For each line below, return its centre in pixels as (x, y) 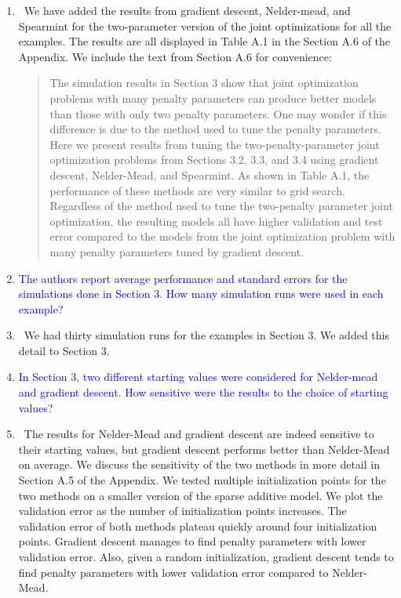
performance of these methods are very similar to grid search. (197, 190)
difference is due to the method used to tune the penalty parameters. (215, 129)
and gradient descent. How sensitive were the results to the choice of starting (203, 392)
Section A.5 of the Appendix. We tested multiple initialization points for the (202, 480)
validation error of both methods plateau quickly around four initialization (198, 526)
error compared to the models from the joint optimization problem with (222, 236)
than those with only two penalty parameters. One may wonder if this (218, 113)
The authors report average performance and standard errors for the (183, 278)
